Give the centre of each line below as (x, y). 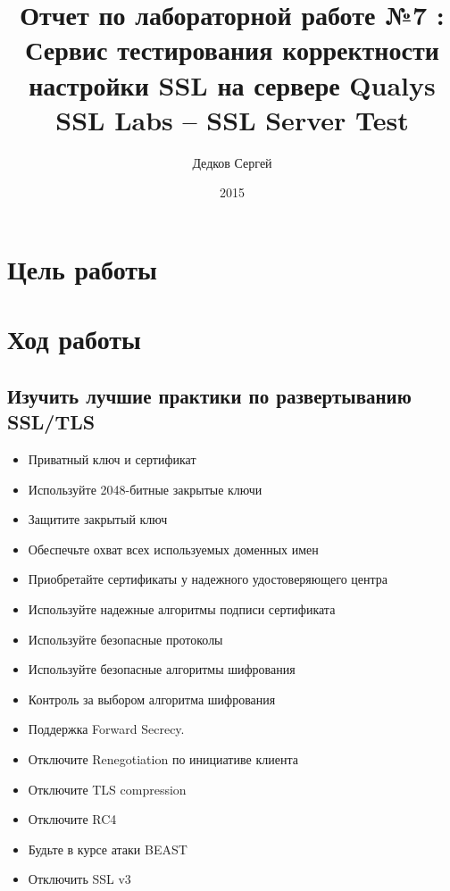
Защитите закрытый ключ (98, 519)
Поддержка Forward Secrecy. (106, 729)
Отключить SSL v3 (79, 879)
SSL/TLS (51, 422)
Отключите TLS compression (107, 789)
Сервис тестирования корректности (232, 50)
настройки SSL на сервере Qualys (232, 84)
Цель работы (82, 268)
